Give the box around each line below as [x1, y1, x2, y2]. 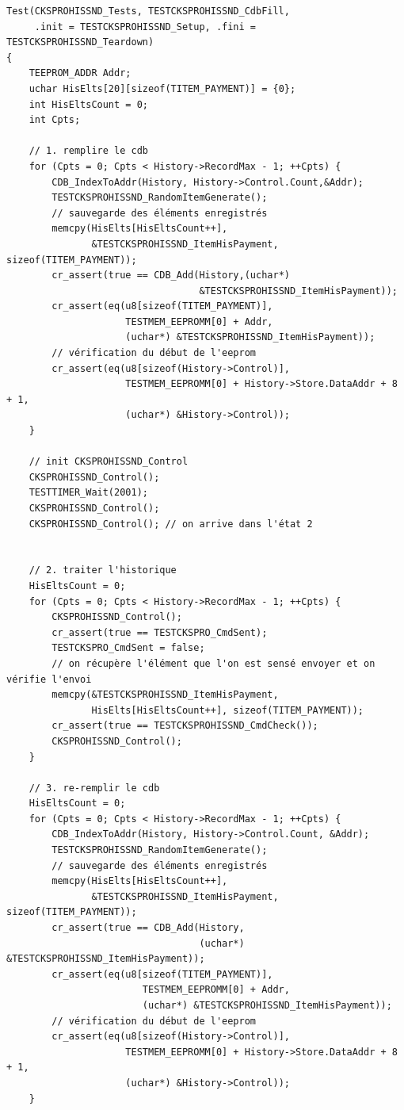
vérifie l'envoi [6, 673, 92, 685]
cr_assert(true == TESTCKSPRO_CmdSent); [51, 626, 268, 638]
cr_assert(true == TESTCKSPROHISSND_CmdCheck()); [51, 720, 318, 732]
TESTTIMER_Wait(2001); [29, 487, 148, 499]
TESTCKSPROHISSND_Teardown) [6, 36, 154, 48]
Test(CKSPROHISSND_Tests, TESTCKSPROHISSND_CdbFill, [6, 6, 290, 17]
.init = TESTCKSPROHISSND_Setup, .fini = [34, 21, 256, 33]
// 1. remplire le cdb [29, 145, 148, 157]
